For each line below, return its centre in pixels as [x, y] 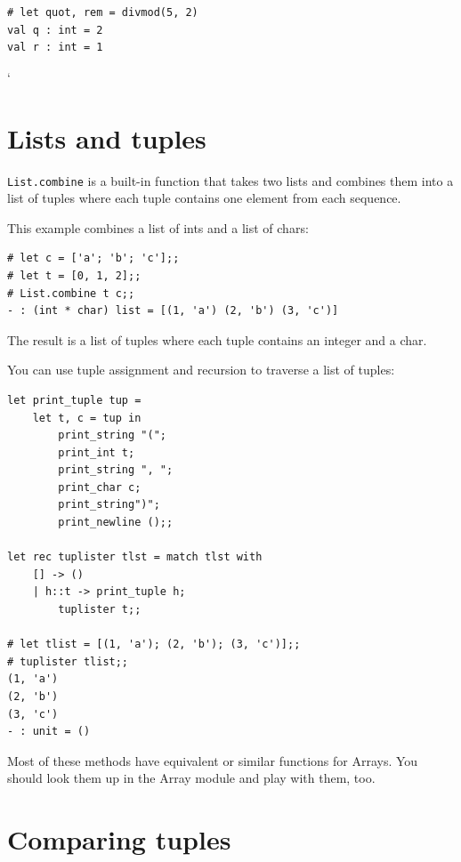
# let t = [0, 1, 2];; [74, 275]
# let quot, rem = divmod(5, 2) [103, 12]
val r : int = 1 [55, 48]
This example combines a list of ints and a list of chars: [158, 227]
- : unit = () [49, 732]
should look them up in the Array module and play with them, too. [191, 778]
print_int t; [97, 452]
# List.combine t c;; [71, 293]
